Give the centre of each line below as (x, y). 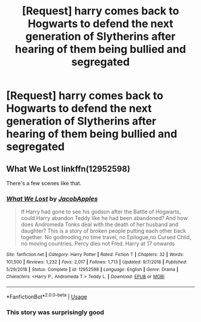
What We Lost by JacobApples (52, 198)
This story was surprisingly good (55, 312)
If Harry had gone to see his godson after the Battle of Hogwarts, (101, 212)
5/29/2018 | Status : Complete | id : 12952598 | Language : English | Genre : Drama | (92, 269)
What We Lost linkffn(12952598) (68, 169)
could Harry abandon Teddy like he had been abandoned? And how (104, 218)
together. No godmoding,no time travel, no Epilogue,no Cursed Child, (106, 237)
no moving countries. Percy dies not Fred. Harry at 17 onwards (98, 243)
